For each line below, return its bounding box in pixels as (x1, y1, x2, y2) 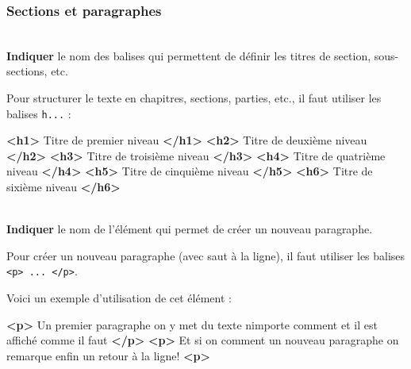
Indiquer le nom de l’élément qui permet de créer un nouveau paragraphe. (6, 221, 373, 237)
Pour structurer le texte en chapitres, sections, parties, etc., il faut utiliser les (6, 90, 382, 106)
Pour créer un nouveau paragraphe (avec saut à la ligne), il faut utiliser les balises (6, 247, 405, 263)
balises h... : (6, 105, 71, 121)
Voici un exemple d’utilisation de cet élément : (6, 290, 232, 306)
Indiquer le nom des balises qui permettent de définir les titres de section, (6, 47, 371, 63)
